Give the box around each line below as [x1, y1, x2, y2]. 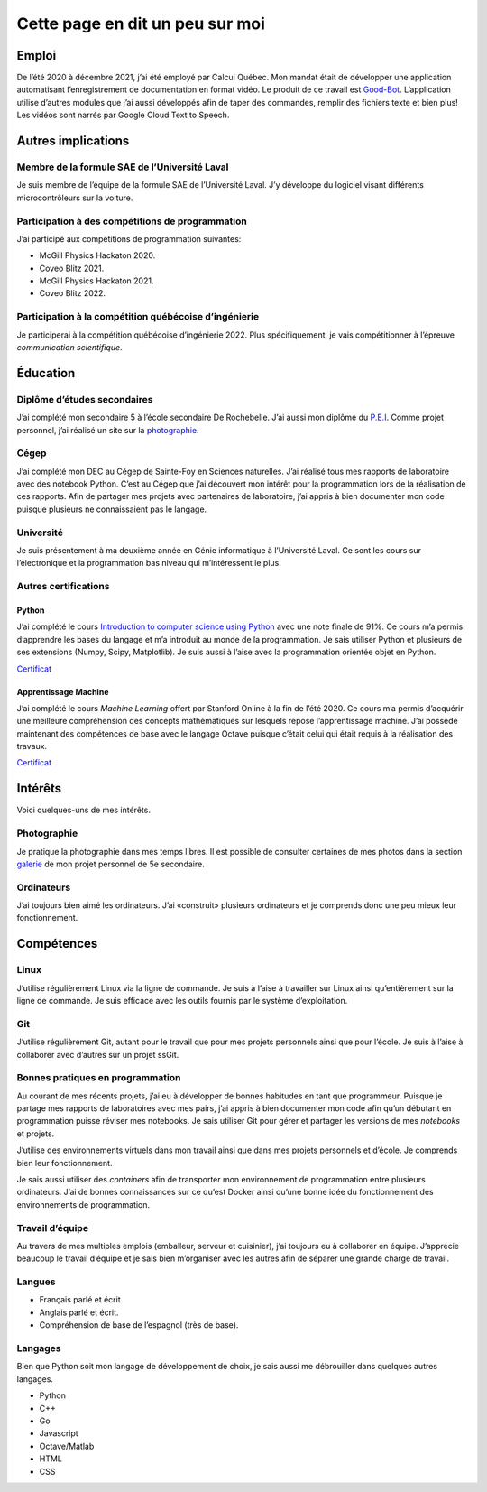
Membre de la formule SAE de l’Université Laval [16, 161, 229, 173]
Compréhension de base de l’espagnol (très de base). [39, 1320, 239, 1330]
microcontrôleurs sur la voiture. [16, 192, 133, 203]
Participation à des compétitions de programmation [16, 215, 247, 227]
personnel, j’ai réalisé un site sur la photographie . [16, 424, 199, 435]
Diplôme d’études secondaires [16, 393, 153, 405]
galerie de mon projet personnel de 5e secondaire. [16, 858, 205, 869]
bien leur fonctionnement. [16, 1157, 113, 1168]
